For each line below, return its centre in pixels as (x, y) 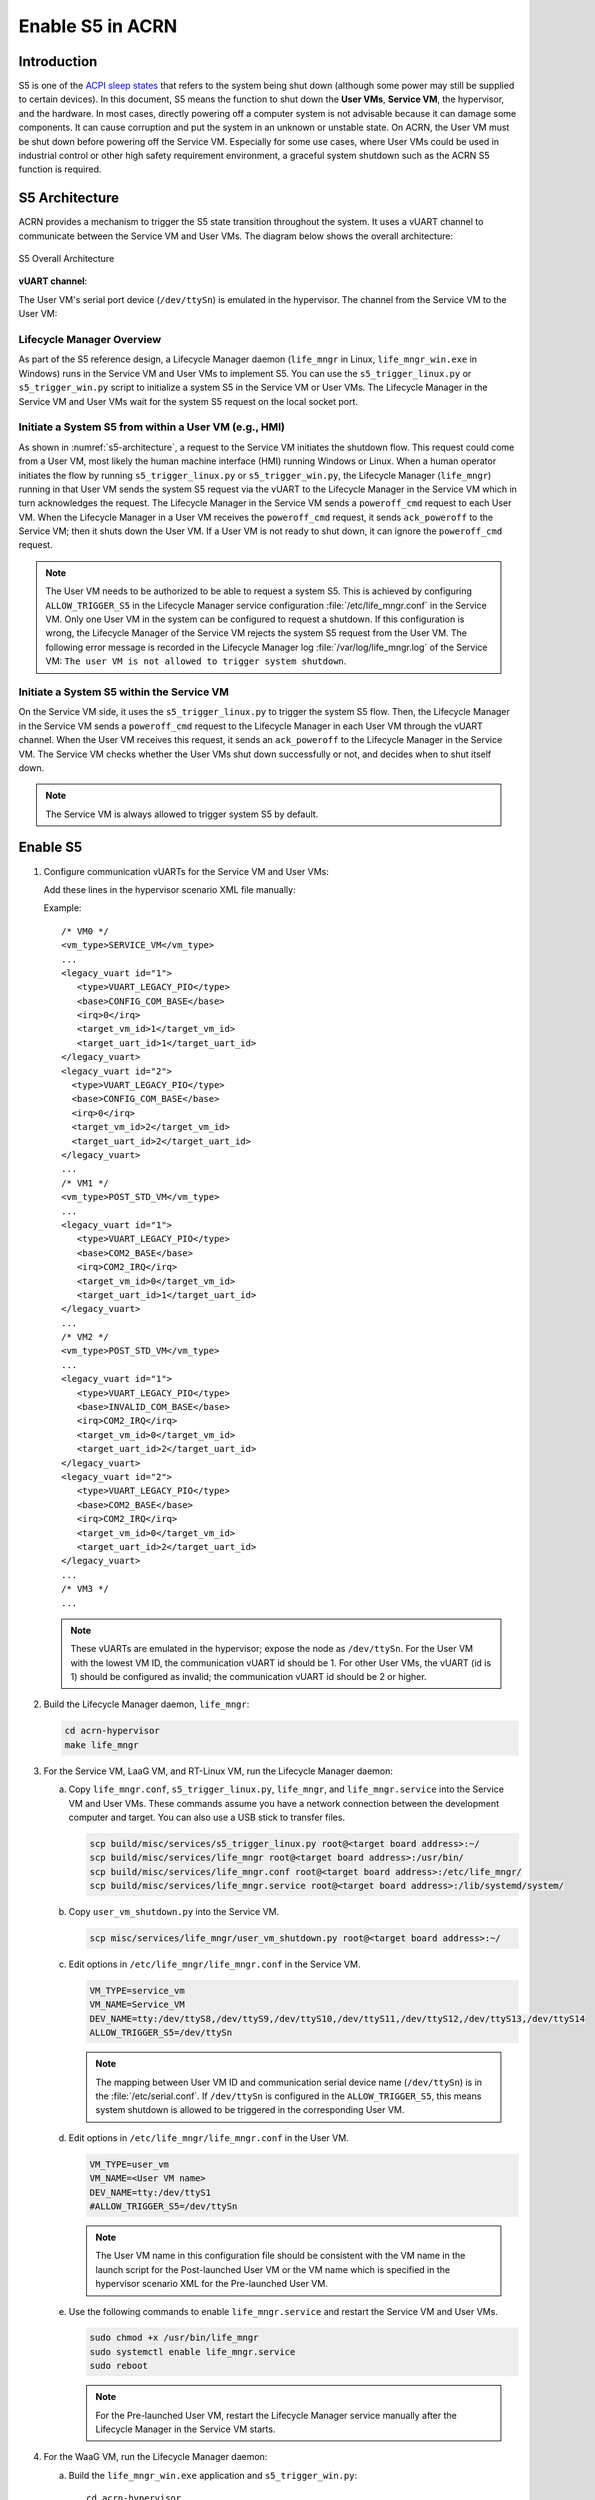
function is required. (60, 169)
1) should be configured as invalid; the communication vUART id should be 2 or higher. (248, 1677)
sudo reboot (119, 2366)
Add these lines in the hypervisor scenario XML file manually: (169, 889)
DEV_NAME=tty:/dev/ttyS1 (150, 2192)
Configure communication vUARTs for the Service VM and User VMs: (186, 871)
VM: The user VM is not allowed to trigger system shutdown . (196, 661)
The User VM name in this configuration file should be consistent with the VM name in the (280, 2256)
